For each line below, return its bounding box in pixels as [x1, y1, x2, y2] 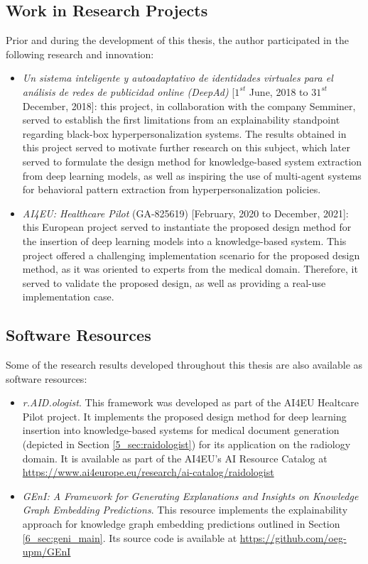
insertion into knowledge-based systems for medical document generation [22, 423, 340, 438]
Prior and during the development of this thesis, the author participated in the [6, 33, 349, 48]
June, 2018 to [249, 84, 308, 99]
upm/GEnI [22, 544, 71, 559]
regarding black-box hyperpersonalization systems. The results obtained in [22, 126, 347, 141]
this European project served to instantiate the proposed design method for [22, 219, 352, 234]
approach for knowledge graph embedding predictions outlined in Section [22, 516, 340, 531]
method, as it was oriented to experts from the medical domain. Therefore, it [22, 261, 358, 276]
